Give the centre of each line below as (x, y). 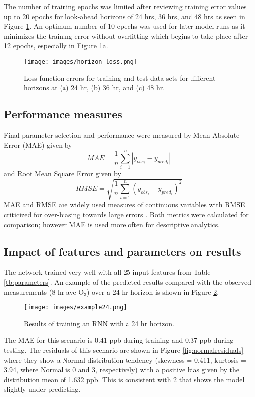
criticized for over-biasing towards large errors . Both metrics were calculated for (126, 215)
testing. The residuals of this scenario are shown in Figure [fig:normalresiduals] (124, 350)
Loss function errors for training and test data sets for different (120, 77)
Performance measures (63, 114)
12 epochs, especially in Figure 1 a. (56, 46)
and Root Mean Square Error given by (63, 173)
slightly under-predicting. (42, 389)
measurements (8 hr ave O (44, 291)
